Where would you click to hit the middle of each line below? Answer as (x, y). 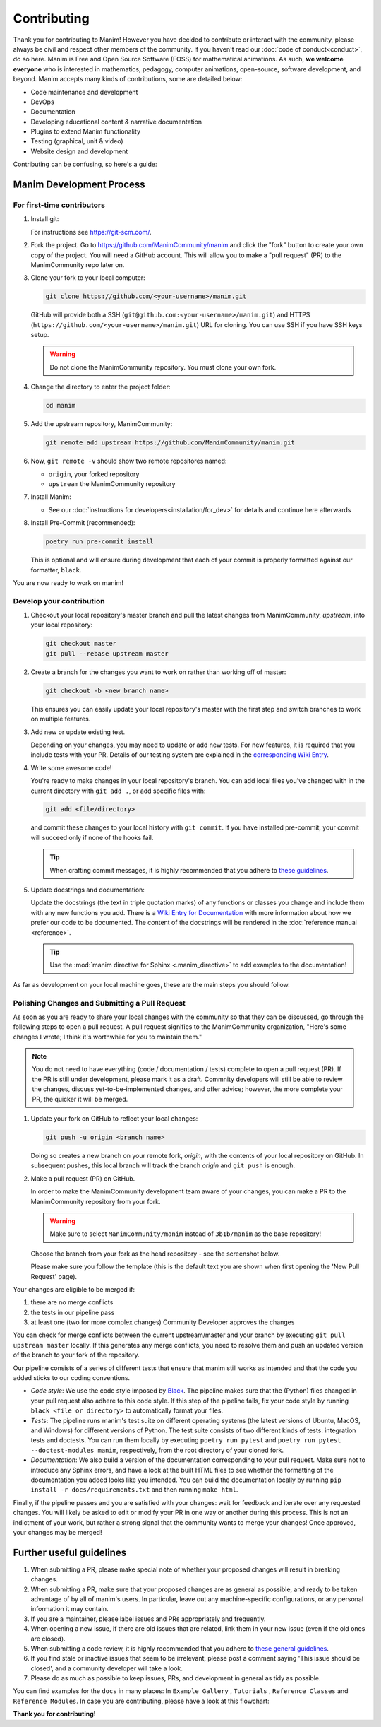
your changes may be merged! (58, 1532)
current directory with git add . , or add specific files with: (118, 791)
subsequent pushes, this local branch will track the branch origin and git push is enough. (163, 1165)
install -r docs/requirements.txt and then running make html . (134, 1490)
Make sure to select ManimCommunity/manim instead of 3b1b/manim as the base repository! (185, 1234)
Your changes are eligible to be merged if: (74, 1289)
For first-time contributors (59, 205)
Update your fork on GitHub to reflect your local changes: (114, 1119)
